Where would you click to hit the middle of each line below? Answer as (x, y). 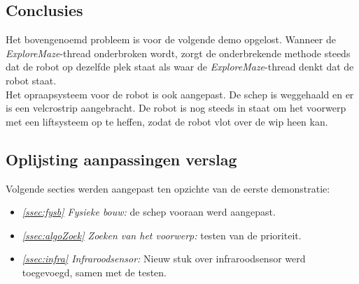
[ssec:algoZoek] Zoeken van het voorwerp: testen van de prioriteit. (162, 235)
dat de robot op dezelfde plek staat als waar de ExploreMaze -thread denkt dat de (180, 67)
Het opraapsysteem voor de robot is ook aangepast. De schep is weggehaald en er (180, 94)
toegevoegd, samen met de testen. (94, 272)
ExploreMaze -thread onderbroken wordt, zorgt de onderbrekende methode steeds (178, 53)
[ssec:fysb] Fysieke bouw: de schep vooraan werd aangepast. (149, 212)
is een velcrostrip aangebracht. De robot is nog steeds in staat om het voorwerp (176, 108)
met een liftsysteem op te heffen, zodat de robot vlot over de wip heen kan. (167, 121)
